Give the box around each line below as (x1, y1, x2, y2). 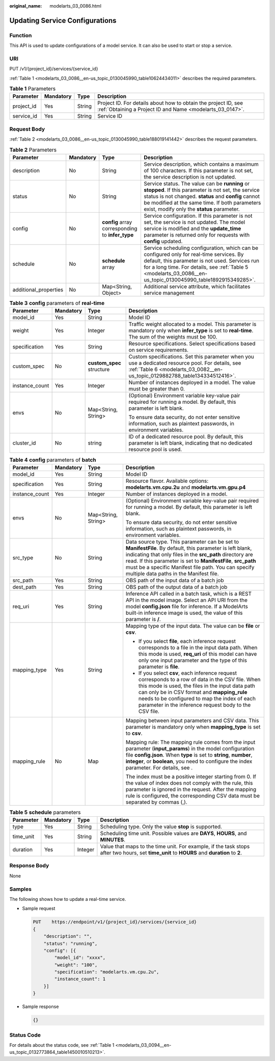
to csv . (125, 730, 143, 737)
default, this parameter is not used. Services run (143, 257, 260, 264)
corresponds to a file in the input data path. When (138, 644, 258, 651)
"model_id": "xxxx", (54, 955, 106, 961)
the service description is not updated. (143, 173, 236, 180)
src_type (12, 554, 34, 561)
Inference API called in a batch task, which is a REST (125, 590, 252, 597)
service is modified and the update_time (143, 225, 241, 232)
